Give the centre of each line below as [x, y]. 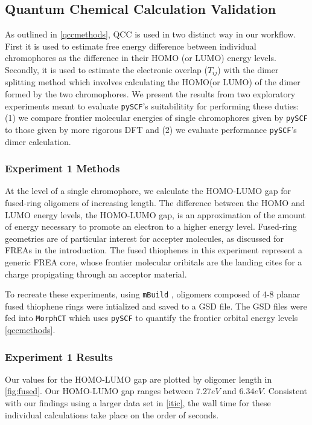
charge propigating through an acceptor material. [96, 274]
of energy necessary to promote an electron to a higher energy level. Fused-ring [151, 226]
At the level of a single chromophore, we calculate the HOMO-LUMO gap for [148, 191]
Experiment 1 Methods [62, 168]
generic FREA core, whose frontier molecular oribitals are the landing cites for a [154, 261]
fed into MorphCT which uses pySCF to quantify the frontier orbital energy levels [151, 318]
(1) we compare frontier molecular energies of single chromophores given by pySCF [156, 118]
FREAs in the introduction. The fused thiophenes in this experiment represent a [154, 250]
